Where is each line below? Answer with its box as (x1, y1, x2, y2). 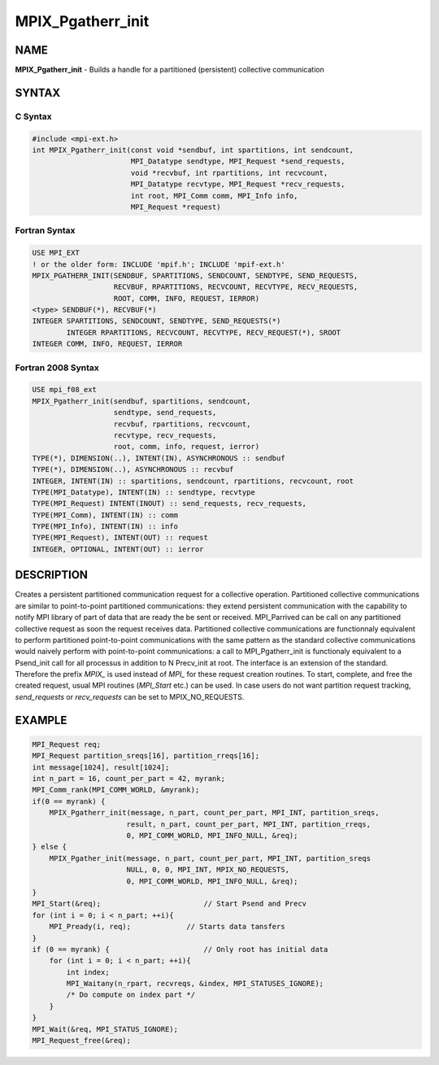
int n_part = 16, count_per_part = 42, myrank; (32, 774, 225, 783)
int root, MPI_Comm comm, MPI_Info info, (130, 191, 298, 200)
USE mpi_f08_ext (32, 385, 98, 395)
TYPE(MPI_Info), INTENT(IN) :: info (32, 522, 179, 531)
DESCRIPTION (15, 568, 89, 582)
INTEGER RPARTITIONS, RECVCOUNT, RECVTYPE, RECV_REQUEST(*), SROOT (66, 328, 341, 337)
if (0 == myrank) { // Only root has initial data (32, 945, 328, 954)
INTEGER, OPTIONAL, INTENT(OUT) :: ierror (32, 544, 204, 553)
